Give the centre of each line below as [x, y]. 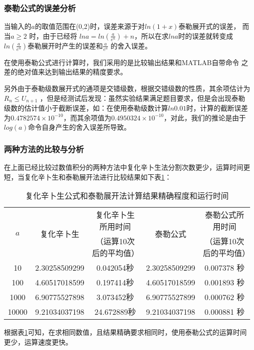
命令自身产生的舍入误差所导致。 [79, 127]
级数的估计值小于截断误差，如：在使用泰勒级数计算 [86, 108]
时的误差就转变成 [205, 35]
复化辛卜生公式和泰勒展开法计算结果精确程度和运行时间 [127, 196]
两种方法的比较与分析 [44, 149]
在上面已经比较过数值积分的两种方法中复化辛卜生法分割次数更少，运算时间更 [127, 167]
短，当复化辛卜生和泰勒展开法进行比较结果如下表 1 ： [88, 176]
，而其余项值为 [87, 117]
